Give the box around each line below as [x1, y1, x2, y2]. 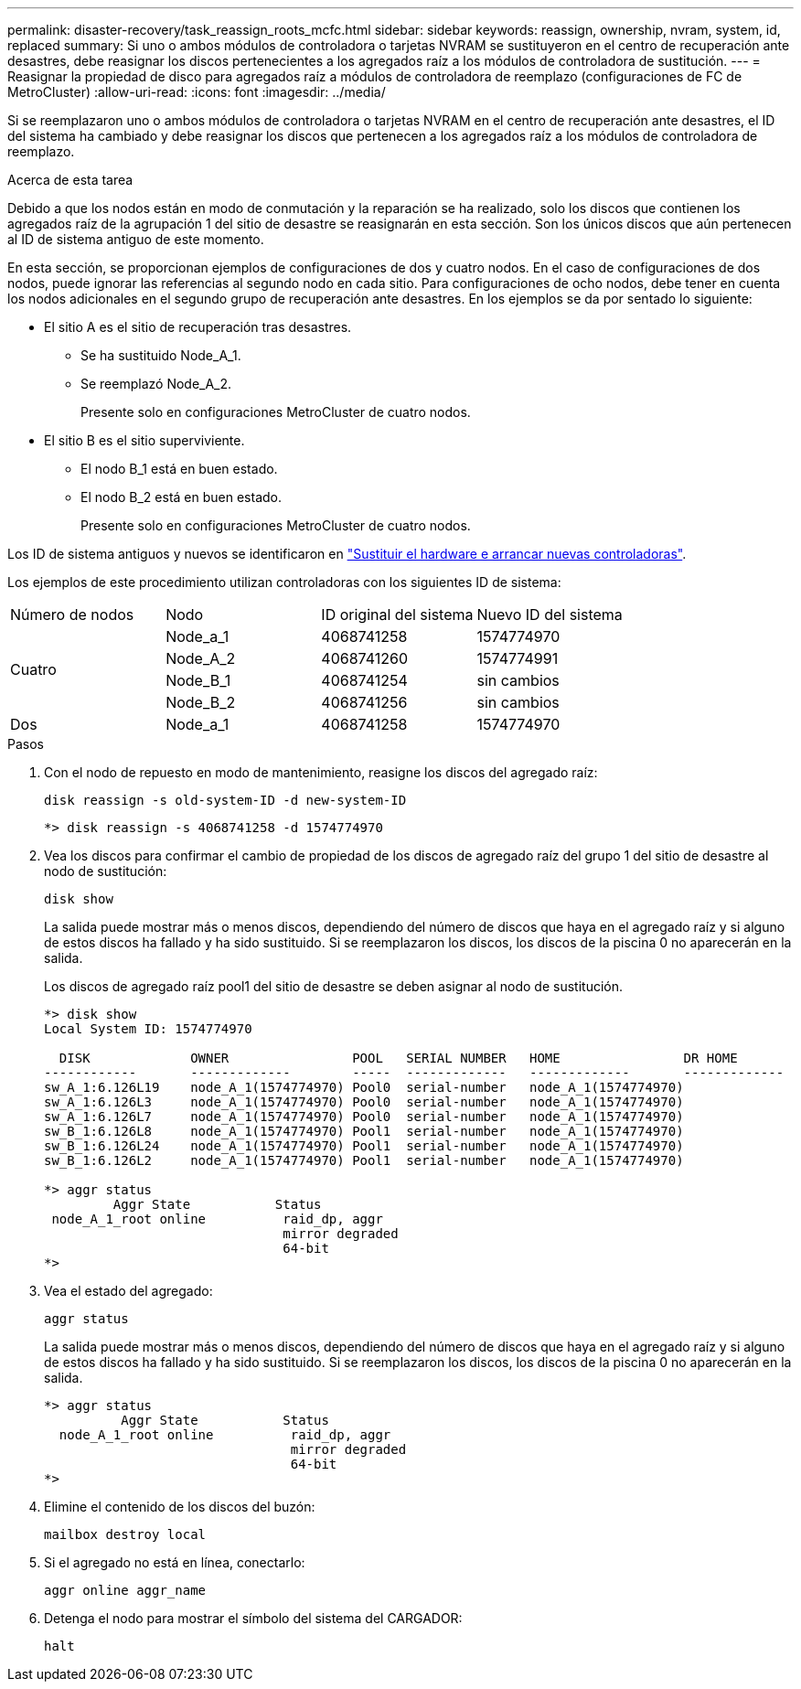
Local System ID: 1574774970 [44, 1021, 252, 1036]
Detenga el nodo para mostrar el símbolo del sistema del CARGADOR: [44, 1610, 463, 1626]
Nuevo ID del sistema [476, 605, 623, 624]
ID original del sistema [321, 605, 474, 624]
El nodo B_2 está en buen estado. [80, 489, 282, 505]
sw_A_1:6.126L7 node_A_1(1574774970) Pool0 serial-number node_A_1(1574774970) [44, 1109, 684, 1124]
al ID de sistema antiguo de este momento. [7, 231, 264, 247]
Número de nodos [10, 605, 134, 624]
